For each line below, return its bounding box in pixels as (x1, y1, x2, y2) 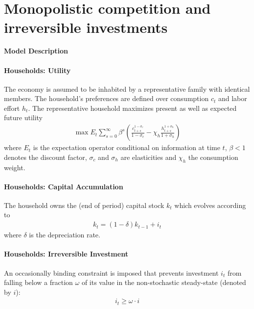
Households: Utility (4, 65, 71, 75)
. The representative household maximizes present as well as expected (28, 103, 237, 113)
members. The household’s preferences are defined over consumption (4, 93, 209, 103)
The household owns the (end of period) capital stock (4, 200, 164, 210)
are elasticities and (120, 152, 177, 162)
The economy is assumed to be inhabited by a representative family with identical (4, 83, 250, 94)
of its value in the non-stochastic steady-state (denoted (81, 277, 246, 287)
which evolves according (174, 200, 246, 210)
